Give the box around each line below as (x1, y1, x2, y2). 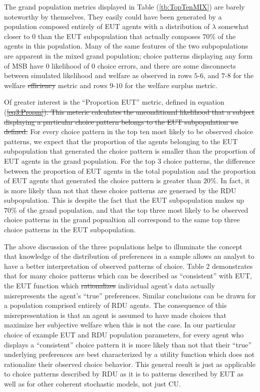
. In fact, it (216, 175, 250, 186)
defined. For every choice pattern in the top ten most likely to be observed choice (4, 126, 253, 137)
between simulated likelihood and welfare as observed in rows (4, 70, 192, 81)
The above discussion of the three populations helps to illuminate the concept (4, 241, 242, 251)
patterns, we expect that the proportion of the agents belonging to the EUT (4, 136, 238, 146)
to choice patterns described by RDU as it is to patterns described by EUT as (4, 368, 244, 379)
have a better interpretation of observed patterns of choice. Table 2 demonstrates (4, 260, 253, 271)
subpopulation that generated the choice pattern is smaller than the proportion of (4, 146, 255, 156)
